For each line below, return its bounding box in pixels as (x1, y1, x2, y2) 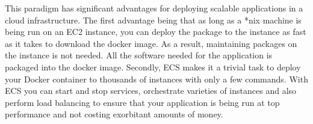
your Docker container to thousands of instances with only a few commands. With (5, 72, 308, 85)
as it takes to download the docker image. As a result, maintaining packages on (5, 37, 297, 49)
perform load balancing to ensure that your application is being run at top (5, 96, 280, 108)
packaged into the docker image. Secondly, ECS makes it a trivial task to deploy (5, 60, 301, 73)
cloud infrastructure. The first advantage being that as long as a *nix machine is (5, 13, 302, 26)
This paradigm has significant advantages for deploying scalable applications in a (5, 2, 303, 14)
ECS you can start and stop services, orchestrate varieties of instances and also (5, 84, 297, 97)
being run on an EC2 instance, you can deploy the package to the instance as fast (5, 25, 306, 38)
